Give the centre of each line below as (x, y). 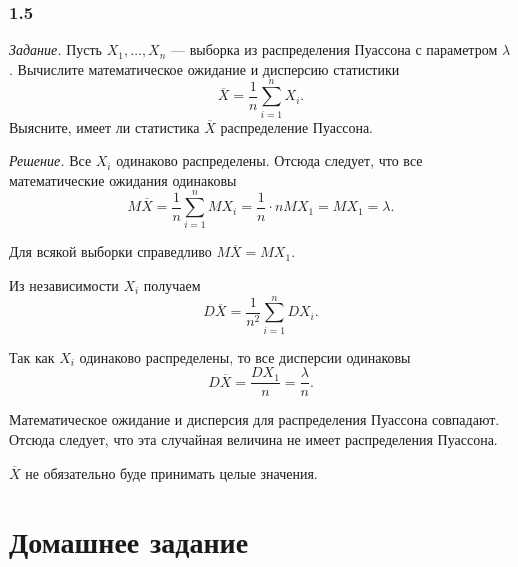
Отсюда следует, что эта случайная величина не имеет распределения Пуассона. (253, 439)
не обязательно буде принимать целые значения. (171, 472)
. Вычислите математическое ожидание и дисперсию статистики (204, 68)
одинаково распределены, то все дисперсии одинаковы (245, 356)
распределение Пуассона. (297, 126)
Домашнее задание (129, 541)
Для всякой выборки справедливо (110, 251)
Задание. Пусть (55, 49)
